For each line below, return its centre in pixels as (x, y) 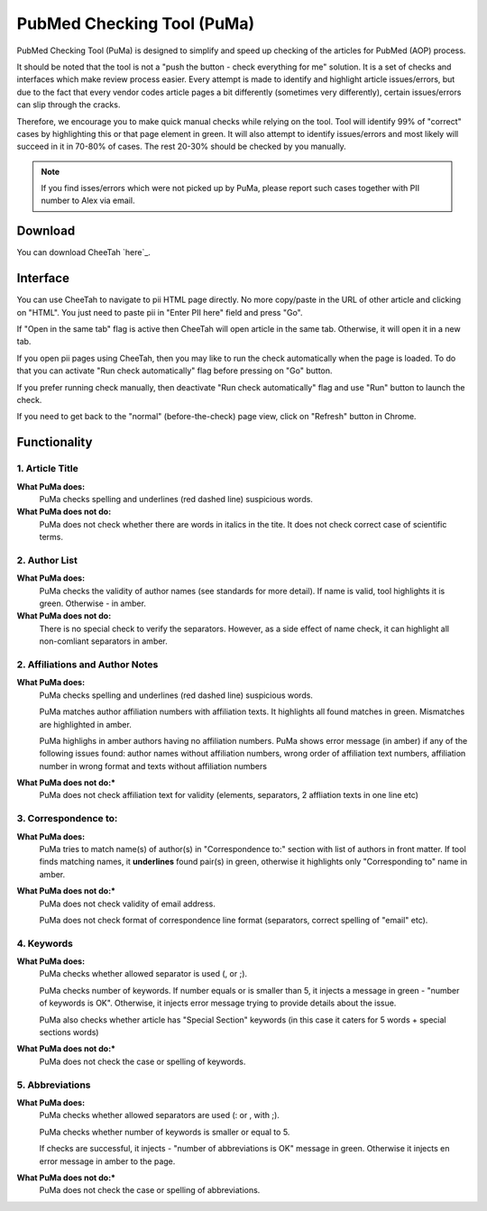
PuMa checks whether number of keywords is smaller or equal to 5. (165, 1132)
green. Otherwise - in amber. (92, 603)
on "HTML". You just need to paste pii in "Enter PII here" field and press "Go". (160, 312)
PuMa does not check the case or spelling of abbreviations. (150, 1190)
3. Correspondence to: (67, 819)
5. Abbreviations (54, 1085)
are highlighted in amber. (86, 724)
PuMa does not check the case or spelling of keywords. (142, 1061)
